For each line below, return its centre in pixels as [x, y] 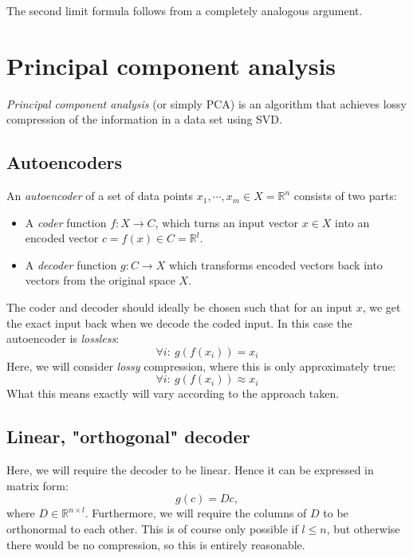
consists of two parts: [345, 196]
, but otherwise [363, 529]
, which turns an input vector [227, 222]
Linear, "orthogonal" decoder [128, 436]
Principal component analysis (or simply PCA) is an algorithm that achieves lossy [206, 103]
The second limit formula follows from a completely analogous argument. [185, 10]
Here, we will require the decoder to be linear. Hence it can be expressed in [190, 470]
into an [352, 222]
